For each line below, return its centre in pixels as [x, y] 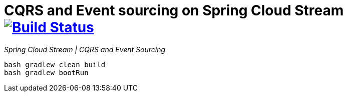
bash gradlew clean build [55, 64]
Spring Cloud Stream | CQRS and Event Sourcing [85, 49]
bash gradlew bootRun [46, 72]
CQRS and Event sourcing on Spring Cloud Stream [174, 10]
